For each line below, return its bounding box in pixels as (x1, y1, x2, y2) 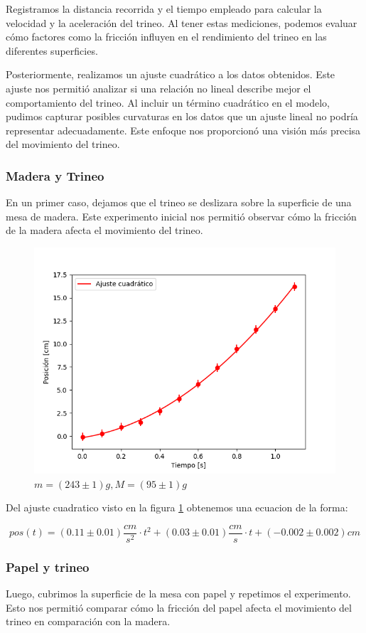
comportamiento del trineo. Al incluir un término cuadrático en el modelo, (6, 95, 330, 110)
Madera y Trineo (6, 166, 104, 184)
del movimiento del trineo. (6, 137, 120, 151)
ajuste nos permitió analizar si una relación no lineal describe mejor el (6, 80, 311, 95)
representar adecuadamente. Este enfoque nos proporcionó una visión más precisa (6, 122, 361, 137)
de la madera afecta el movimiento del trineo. (6, 223, 203, 238)
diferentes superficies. (6, 43, 98, 58)
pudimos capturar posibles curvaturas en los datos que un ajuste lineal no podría (6, 109, 358, 124)
